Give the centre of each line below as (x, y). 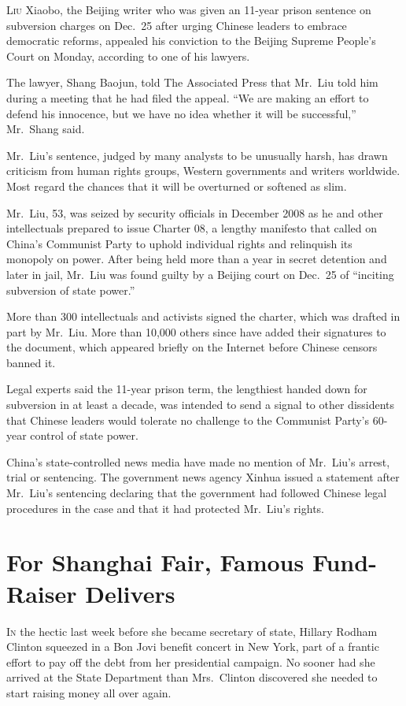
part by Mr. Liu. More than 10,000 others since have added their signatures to (196, 331)
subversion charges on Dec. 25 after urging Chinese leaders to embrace (177, 25)
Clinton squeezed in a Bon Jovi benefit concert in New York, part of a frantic (193, 647)
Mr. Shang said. (46, 129)
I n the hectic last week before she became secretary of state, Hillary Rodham (192, 631)
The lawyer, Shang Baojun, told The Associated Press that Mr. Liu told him (192, 82)
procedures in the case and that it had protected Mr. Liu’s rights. (165, 508)
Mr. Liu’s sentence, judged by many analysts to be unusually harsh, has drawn (197, 155)
